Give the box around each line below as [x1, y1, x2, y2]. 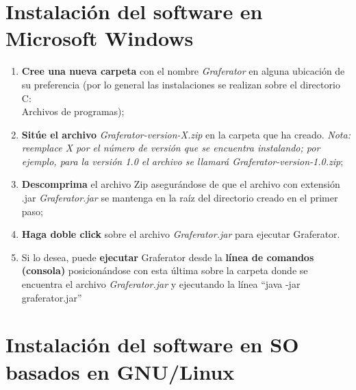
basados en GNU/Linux [5, 357, 235, 385]
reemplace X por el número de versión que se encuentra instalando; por [21, 141, 320, 155]
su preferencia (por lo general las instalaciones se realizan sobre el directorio [21, 77, 340, 91]
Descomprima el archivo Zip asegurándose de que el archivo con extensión [21, 177, 340, 191]
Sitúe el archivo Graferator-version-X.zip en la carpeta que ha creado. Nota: [21, 127, 351, 141]
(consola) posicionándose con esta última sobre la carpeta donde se [21, 263, 308, 278]
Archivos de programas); [21, 104, 125, 119]
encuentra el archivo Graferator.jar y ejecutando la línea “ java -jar [21, 277, 301, 291]
